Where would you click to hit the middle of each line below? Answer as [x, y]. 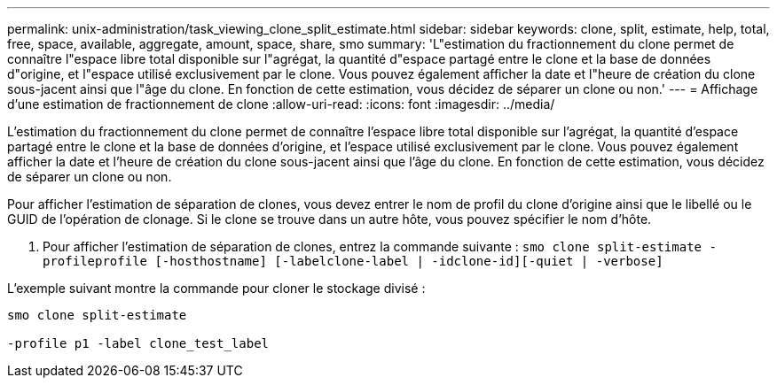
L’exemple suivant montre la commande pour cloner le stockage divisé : [216, 288]
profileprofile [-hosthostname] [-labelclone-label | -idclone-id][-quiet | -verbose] [353, 261]
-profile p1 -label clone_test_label [138, 343]
